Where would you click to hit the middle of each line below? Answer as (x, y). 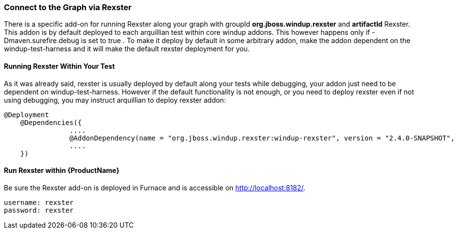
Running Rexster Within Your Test (60, 66)
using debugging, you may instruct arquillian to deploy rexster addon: (115, 100)
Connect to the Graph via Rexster (68, 7)
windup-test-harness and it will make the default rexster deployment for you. (127, 49)
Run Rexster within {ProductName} (62, 171)
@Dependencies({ (51, 122)
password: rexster (39, 210)
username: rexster (39, 202)
